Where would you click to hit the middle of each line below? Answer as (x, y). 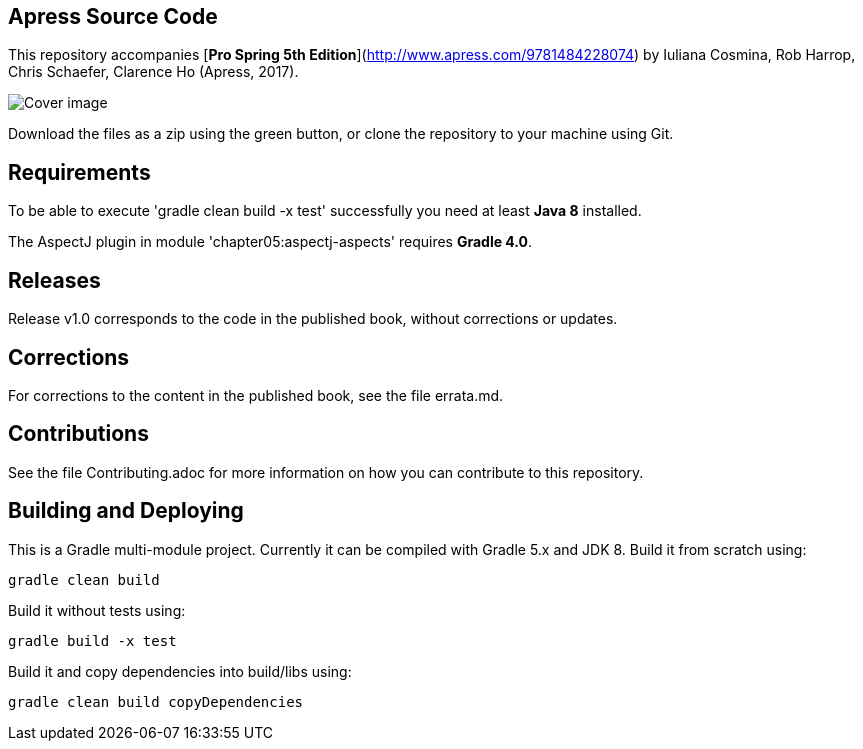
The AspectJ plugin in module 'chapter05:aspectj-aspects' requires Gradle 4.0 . (270, 242)
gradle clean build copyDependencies (156, 701)
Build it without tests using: (97, 610)
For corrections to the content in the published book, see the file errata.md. (256, 395)
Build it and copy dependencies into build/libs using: (180, 671)
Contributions (78, 434)
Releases (54, 280)
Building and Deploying (126, 511)
